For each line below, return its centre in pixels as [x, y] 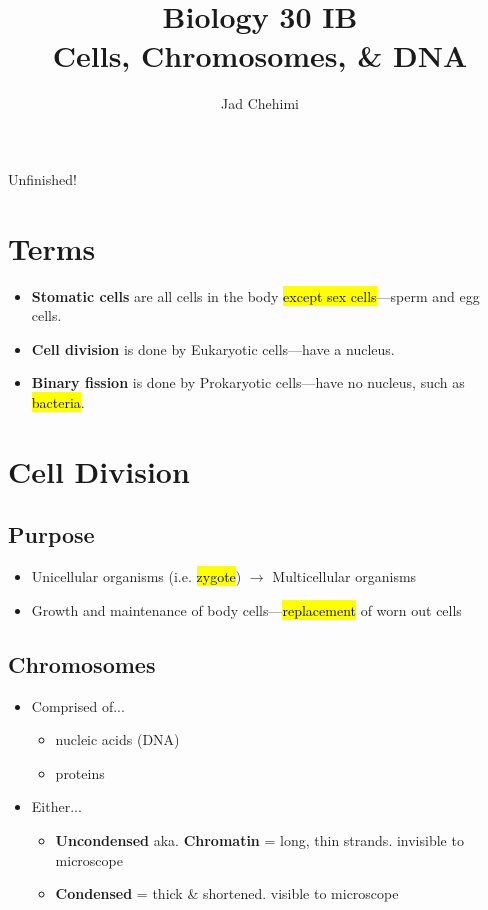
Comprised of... [78, 705]
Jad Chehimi [260, 103]
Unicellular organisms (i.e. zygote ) [136, 576]
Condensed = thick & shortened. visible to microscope [227, 893]
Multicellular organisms [344, 576]
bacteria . [58, 402]
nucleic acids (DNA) [117, 739]
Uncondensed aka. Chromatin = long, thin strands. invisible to [259, 839]
